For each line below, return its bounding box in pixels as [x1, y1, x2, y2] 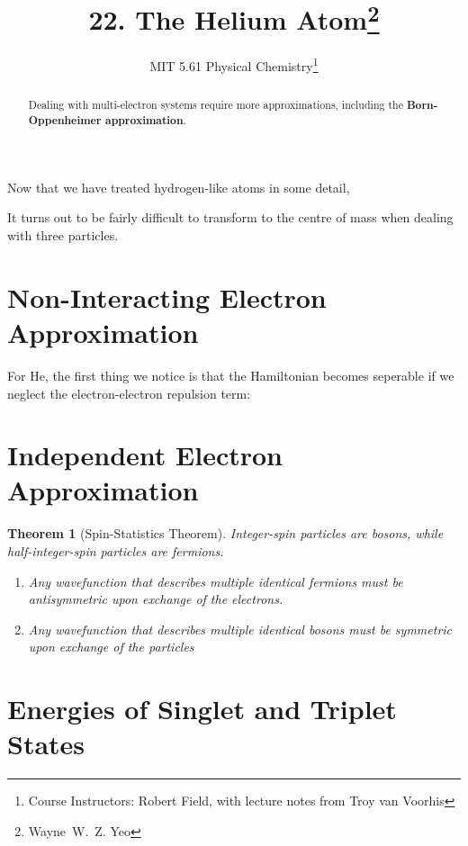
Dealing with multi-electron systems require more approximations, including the [28, 96, 403, 112]
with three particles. [7, 226, 119, 244]
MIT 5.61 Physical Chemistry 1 [149, 54, 319, 76]
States [7, 725, 85, 762]
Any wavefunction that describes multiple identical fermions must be [28, 571, 403, 590]
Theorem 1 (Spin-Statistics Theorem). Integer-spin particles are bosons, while [7, 524, 444, 543]
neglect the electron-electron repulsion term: [7, 383, 251, 402]
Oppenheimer [28, 112, 102, 129]
